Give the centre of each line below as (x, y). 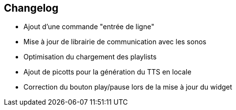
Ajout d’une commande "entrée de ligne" (89, 27)
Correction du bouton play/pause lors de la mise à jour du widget (128, 87)
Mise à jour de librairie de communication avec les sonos (115, 42)
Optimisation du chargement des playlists (90, 57)
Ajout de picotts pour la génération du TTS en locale (107, 72)
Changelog (31, 8)
